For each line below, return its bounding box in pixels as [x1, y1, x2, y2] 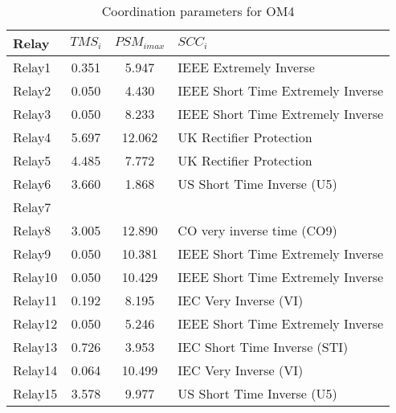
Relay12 [13, 314, 58, 333]
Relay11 [13, 291, 58, 309]
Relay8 [13, 221, 51, 239]
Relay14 [13, 361, 58, 379]
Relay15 [13, 384, 58, 403]
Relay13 [13, 337, 58, 356]
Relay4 [13, 128, 51, 146]
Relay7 [13, 198, 51, 216]
